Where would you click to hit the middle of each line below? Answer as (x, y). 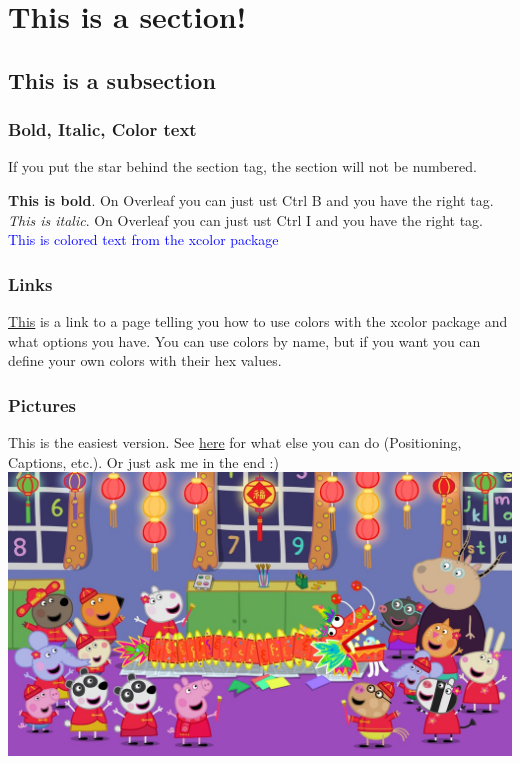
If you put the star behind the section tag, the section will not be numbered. (242, 166)
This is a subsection (112, 79)
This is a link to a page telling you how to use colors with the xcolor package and (258, 320)
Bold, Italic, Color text (102, 129)
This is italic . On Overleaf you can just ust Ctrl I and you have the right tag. (246, 219)
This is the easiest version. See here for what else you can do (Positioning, (235, 441)
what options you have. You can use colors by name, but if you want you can (244, 340)
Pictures (42, 404)
